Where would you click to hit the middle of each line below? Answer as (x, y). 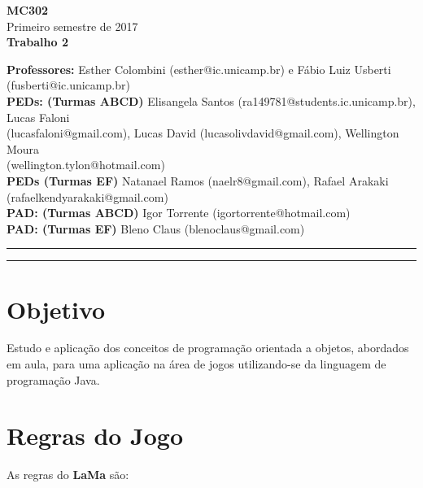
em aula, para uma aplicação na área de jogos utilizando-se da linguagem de (196, 364)
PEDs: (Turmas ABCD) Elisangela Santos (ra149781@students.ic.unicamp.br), (211, 100)
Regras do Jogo (95, 436)
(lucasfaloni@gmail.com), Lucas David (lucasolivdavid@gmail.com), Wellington (203, 133)
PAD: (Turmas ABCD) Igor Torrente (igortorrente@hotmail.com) (179, 213)
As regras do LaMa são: (68, 475)
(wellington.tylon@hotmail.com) (86, 165)
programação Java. (53, 379)
